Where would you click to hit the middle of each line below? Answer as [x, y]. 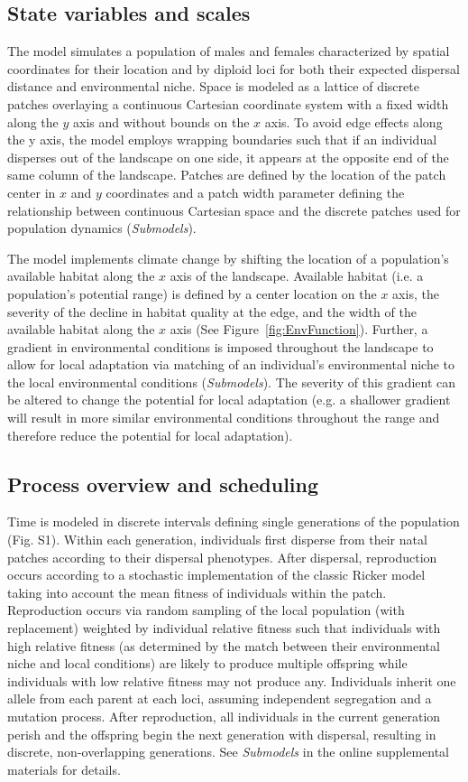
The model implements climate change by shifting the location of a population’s [228, 258]
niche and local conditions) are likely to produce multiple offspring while [207, 663]
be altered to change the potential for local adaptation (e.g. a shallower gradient [229, 400]
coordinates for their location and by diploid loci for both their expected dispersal [234, 68]
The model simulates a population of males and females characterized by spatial [229, 51]
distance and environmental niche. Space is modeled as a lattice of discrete [213, 86]
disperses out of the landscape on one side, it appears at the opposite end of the [228, 157]
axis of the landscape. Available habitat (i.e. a [297, 276]
